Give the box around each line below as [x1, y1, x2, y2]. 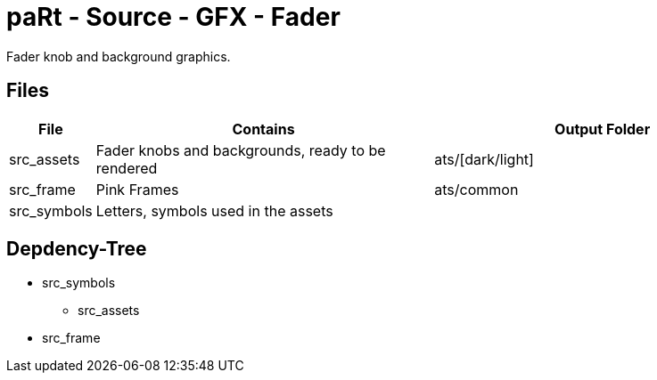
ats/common [434, 180, 519, 198]
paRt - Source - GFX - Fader [6, 2, 341, 32]
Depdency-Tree [6, 238, 147, 261]
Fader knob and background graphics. [6, 48, 231, 64]
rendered [95, 158, 158, 177]
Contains [232, 119, 295, 138]
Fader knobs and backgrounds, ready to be [95, 141, 386, 159]
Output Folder [554, 119, 651, 138]
